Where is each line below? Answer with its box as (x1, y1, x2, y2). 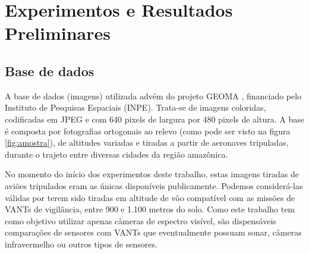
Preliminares (5, 21, 111, 45)
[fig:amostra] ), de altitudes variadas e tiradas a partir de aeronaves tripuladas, (5, 136, 289, 149)
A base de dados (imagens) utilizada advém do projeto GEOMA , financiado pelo (5, 89, 302, 102)
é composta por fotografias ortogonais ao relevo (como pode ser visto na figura (5, 124, 291, 137)
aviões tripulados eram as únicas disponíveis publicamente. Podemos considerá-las (5, 179, 303, 192)
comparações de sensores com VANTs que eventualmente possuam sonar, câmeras (5, 226, 302, 239)
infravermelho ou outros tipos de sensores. (5, 237, 157, 250)
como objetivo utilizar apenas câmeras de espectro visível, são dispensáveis (5, 214, 276, 227)
